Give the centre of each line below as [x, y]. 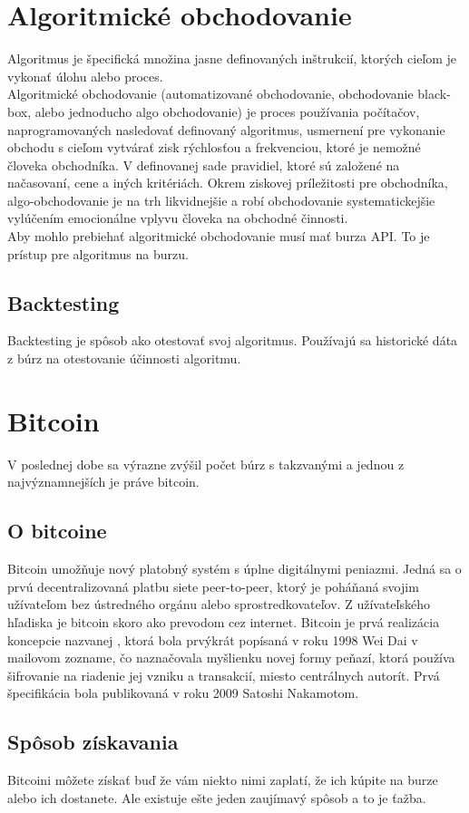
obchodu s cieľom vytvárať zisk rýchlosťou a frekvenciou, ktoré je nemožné [214, 147]
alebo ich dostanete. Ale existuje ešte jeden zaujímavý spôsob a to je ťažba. [217, 797]
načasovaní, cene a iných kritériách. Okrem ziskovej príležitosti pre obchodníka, [228, 183]
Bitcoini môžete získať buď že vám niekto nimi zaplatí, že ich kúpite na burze [223, 780]
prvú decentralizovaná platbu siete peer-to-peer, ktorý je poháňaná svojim [213, 586]
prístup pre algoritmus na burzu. [98, 253]
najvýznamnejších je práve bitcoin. [103, 482]
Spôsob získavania [93, 742]
